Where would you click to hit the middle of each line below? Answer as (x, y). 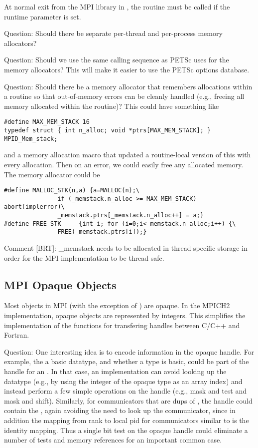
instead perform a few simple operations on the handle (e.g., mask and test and (126, 391)
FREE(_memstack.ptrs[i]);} (102, 232)
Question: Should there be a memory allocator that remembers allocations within (128, 86)
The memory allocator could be (52, 174)
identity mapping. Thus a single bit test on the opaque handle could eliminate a (126, 430)
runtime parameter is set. (43, 16)
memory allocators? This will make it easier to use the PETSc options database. (127, 69)
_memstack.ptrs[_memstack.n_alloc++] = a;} (130, 216)
